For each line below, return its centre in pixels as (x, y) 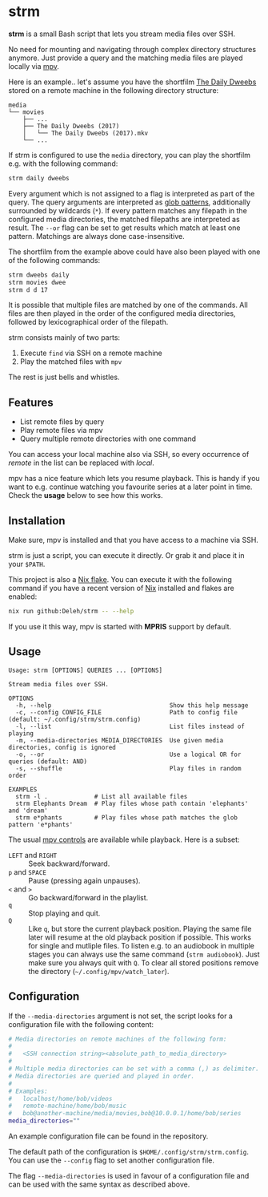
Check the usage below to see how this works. (86, 495)
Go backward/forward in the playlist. (88, 897)
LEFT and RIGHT (33, 855)
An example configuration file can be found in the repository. (108, 1136)
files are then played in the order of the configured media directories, (122, 313)
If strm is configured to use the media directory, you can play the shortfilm (129, 155)
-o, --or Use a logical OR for (128, 754)
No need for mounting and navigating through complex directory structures (132, 49)
